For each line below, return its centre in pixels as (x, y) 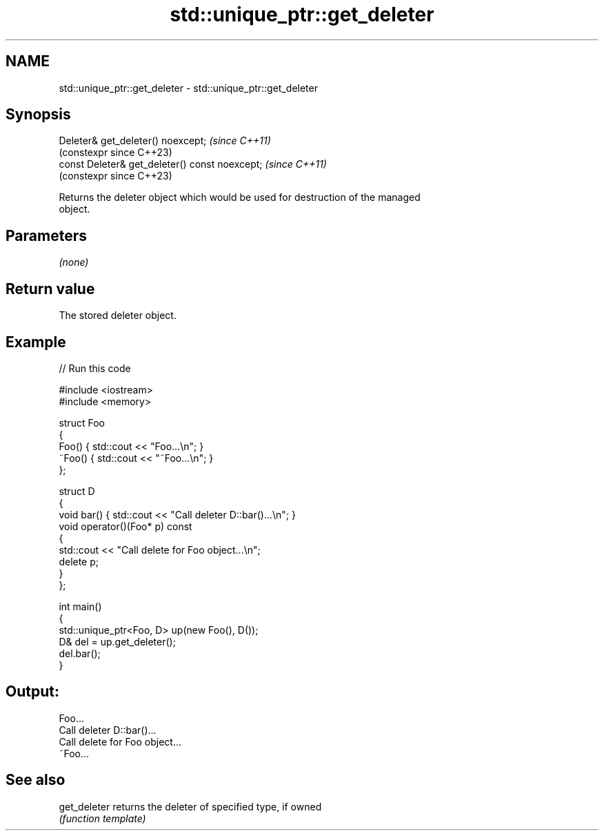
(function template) (102, 818)
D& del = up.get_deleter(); (117, 641)
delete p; (79, 561)
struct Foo (82, 422)
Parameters (46, 235)
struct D (77, 491)
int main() (80, 606)
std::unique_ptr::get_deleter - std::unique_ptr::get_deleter (188, 88)
